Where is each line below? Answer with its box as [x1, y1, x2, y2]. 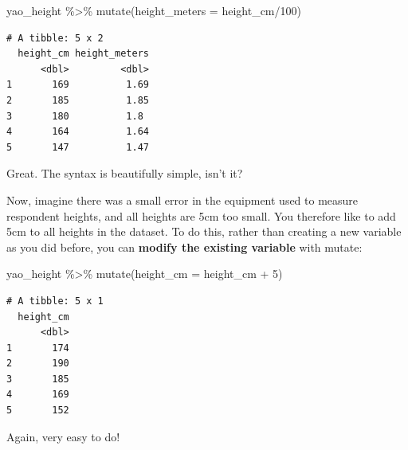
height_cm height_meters [18, 48, 149, 60]
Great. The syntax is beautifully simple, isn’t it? [6, 165, 243, 182]
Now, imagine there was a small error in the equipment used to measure [6, 191, 359, 208]
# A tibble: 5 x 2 [6, 32, 104, 44]
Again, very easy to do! [6, 428, 120, 444]
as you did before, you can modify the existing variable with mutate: [6, 238, 363, 255]
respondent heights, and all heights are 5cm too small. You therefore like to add [6, 207, 396, 224]
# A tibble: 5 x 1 [6, 295, 104, 307]
